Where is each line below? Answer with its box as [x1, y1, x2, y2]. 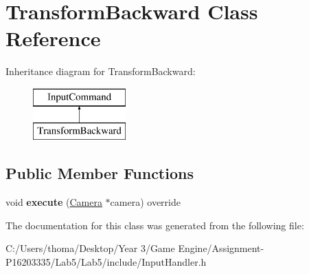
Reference [5, 24, 101, 52]
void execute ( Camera [5, 195, 102, 209]
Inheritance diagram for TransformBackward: [5, 64, 196, 78]
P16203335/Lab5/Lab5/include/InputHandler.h [5, 255, 207, 269]
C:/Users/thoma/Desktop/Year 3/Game [5, 241, 175, 255]
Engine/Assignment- [178, 241, 264, 255]
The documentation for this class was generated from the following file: [5, 218, 304, 232]
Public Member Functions [5, 162, 194, 184]
